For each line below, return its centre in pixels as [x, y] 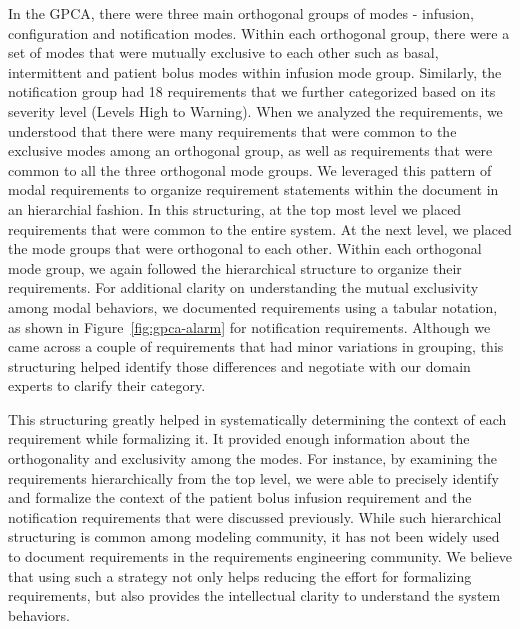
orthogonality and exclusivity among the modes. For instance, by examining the [252, 458]
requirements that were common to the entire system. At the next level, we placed [260, 228]
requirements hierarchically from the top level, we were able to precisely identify [253, 477]
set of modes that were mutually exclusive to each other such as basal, [223, 52]
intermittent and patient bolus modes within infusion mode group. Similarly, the [255, 71]
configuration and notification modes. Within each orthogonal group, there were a [259, 32]
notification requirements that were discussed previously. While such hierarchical [255, 516]
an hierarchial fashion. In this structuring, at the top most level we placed [235, 208]
